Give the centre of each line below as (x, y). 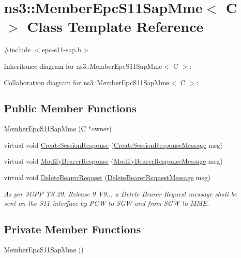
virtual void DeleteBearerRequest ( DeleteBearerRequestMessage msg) (107, 177)
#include (17, 50)
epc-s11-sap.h (61, 50)
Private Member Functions (73, 229)
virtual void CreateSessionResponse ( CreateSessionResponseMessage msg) (113, 144)
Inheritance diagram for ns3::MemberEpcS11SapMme (83, 66)
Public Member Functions (70, 108)
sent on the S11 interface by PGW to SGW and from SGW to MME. (106, 203)
